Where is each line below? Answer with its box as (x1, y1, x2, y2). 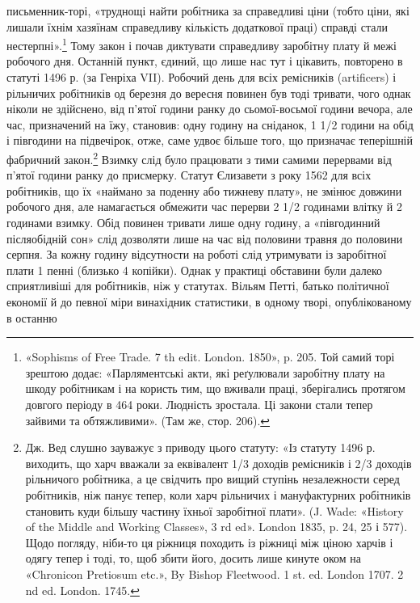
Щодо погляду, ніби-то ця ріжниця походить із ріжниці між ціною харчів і (25, 533, 393, 550)
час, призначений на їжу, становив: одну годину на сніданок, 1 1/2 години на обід (6, 116, 414, 133)
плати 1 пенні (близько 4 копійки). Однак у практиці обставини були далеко (6, 261, 383, 278)
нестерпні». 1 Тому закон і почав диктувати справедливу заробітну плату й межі (6, 35, 397, 53)
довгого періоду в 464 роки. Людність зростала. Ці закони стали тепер (25, 395, 373, 412)
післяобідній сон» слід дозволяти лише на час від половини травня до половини (6, 230, 403, 247)
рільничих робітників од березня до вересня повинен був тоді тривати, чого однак (6, 84, 411, 101)
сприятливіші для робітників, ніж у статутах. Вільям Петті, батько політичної (6, 277, 389, 294)
